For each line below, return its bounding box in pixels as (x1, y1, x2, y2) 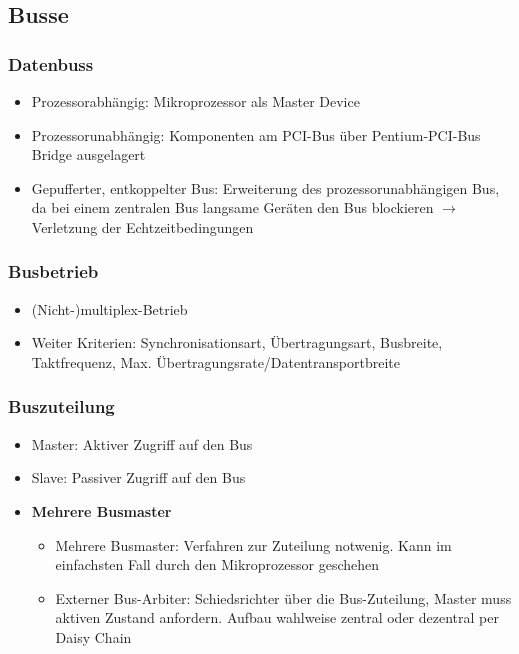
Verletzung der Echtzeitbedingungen (31, 216, 254, 237)
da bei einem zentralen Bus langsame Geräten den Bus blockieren (31, 197, 434, 218)
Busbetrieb (8, 259, 99, 284)
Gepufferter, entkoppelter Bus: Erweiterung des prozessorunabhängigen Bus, (31, 177, 500, 198)
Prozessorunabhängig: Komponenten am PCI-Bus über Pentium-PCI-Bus (31, 124, 481, 145)
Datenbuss (8, 51, 94, 76)
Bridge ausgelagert (31, 144, 146, 165)
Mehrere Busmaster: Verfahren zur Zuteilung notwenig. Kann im (55, 534, 452, 555)
